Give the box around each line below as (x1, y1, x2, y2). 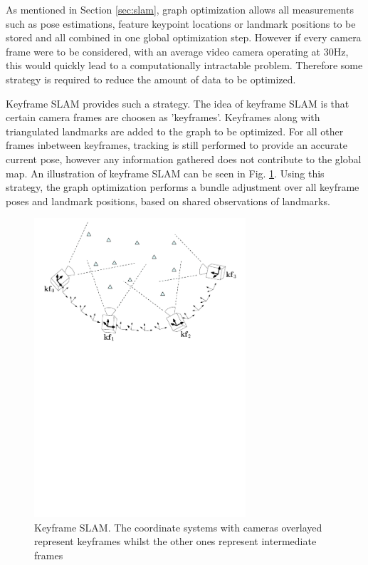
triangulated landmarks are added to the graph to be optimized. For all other (6, 123, 344, 138)
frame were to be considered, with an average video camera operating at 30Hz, (6, 43, 349, 58)
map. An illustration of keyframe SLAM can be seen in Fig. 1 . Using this (6, 165, 325, 180)
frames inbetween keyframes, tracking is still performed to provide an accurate (6, 138, 348, 152)
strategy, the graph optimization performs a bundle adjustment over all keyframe (6, 180, 359, 195)
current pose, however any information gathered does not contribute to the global (6, 151, 362, 166)
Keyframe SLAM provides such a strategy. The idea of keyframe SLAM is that (6, 95, 349, 110)
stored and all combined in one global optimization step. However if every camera (6, 30, 362, 45)
